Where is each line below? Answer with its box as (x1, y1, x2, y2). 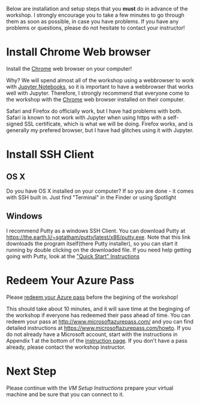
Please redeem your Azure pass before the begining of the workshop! (6, 294, 178, 301)
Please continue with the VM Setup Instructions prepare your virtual (6, 384, 174, 391)
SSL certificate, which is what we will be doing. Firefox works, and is (24, 120, 193, 127)
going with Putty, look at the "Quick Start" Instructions (6, 252, 140, 260)
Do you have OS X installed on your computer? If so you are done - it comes (6, 187, 194, 194)
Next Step (6, 364, 57, 378)
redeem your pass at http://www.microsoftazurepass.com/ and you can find (6, 318, 193, 325)
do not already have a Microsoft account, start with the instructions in (6, 330, 178, 338)
